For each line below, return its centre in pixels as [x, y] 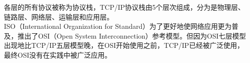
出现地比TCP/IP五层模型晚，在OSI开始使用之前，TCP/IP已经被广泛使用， [124, 45]
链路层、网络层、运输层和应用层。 [59, 16]
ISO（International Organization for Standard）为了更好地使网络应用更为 [118, 26]
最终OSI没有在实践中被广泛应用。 [58, 54]
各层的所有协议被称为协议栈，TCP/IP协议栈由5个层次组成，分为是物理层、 [125, 7]
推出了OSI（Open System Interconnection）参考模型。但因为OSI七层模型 [132, 35]
